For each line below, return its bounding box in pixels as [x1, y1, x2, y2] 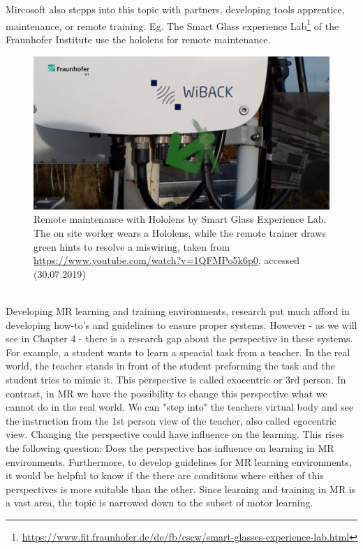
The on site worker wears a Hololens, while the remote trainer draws [34, 226, 326, 240]
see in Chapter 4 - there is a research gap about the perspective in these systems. [6, 331, 353, 346]
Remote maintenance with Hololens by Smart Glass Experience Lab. [34, 212, 327, 226]
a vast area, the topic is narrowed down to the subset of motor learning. [6, 495, 313, 510]
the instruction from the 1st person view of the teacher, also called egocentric [6, 413, 336, 427]
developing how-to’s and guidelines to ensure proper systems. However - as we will [6, 317, 357, 332]
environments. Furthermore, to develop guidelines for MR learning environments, [6, 454, 352, 469]
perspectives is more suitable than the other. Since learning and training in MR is [6, 481, 356, 496]
